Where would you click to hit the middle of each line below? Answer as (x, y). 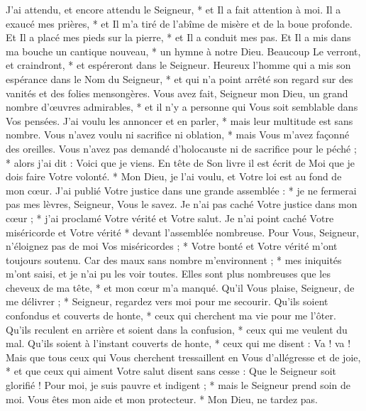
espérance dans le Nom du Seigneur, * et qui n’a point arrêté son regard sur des (179, 78)
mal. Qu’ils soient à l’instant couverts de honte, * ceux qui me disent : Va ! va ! (178, 343)
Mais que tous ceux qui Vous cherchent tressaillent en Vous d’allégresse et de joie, (183, 357)
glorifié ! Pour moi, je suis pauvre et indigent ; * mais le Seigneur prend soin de (178, 385)
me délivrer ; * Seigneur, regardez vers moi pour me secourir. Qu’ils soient (167, 301)
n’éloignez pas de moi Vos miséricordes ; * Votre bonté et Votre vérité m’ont (172, 246)
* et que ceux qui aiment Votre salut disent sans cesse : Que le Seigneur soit (171, 371)
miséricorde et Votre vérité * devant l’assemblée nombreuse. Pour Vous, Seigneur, (183, 232)
